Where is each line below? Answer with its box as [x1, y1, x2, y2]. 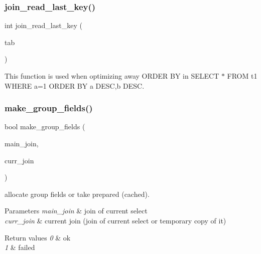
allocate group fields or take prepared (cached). [5, 188, 150, 199]
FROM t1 [227, 71, 257, 81]
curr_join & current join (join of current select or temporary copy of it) [5, 215, 226, 225]
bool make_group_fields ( [5, 121, 85, 132]
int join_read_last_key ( [5, 20, 82, 31]
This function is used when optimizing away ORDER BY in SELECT [5, 71, 219, 81]
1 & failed [5, 242, 35, 252]
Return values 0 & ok [5, 232, 71, 242]
